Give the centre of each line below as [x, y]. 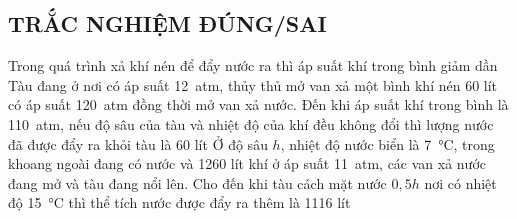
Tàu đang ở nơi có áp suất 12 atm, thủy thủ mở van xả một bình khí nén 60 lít [253, 84]
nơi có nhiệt [460, 182]
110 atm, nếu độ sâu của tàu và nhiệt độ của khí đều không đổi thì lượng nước [251, 123]
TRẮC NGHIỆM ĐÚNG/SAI [167, 23]
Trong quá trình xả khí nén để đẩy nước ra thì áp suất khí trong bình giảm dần [253, 65]
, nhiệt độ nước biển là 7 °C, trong [387, 143]
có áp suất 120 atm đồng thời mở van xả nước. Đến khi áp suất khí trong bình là [258, 104]
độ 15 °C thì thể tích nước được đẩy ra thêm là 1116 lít [179, 202]
